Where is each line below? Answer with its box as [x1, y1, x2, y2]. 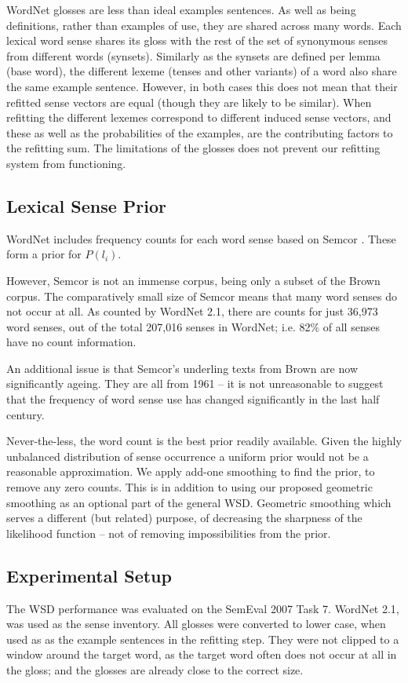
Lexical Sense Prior [6, 193, 166, 217]
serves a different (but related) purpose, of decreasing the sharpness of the [6, 510, 362, 526]
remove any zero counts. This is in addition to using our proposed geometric [6, 479, 373, 495]
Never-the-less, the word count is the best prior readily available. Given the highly [6, 433, 402, 449]
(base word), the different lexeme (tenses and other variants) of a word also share [6, 63, 397, 79]
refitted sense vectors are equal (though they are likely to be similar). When [6, 93, 372, 110]
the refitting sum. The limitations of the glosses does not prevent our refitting [6, 140, 381, 156]
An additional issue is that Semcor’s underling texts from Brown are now [6, 360, 358, 376]
